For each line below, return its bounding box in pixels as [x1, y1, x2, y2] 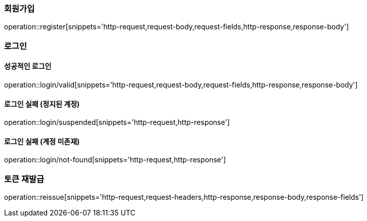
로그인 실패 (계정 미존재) [4, 137, 80, 146]
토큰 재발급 [4, 173, 45, 184]
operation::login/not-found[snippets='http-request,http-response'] [4, 155, 226, 164]
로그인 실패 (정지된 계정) [4, 99, 80, 108]
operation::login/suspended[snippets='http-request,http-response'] [4, 118, 230, 127]
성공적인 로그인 [4, 62, 52, 71]
